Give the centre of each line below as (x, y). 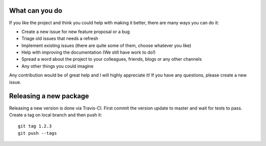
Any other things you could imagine (57, 66)
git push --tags (37, 133)
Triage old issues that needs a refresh (60, 38)
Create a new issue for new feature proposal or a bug (76, 32)
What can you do (36, 11)
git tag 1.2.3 (35, 126)
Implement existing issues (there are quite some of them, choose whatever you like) (106, 45)
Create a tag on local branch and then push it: (56, 115)
